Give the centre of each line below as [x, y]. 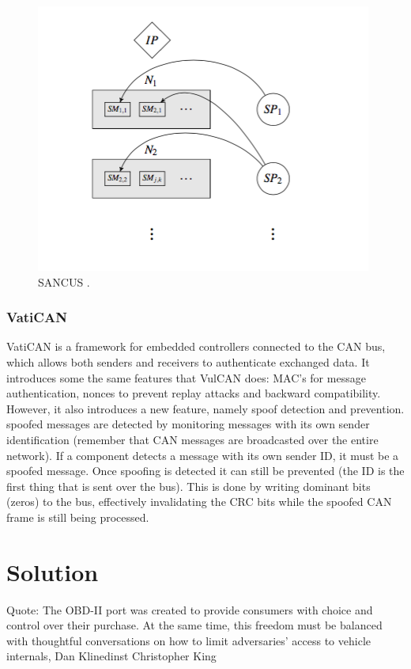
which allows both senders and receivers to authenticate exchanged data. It [188, 362]
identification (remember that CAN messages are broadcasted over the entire [192, 439]
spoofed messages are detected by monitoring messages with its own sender [188, 424]
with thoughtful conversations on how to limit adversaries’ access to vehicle [189, 640]
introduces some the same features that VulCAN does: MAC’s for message [186, 377]
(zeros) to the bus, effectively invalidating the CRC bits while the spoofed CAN [199, 502]
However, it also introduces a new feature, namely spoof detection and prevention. [205, 408]
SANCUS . [64, 281]
